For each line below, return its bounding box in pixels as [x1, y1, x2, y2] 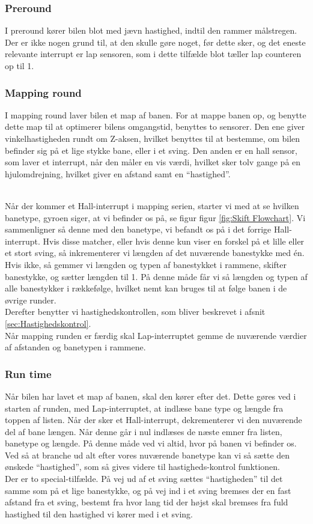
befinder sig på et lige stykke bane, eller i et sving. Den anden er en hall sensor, [5, 144, 297, 156]
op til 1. [5, 59, 34, 72]
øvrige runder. [5, 293, 56, 306]
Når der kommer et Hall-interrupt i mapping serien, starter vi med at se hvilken [5, 199, 299, 212]
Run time [5, 366, 52, 381]
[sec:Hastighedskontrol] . [5, 317, 91, 329]
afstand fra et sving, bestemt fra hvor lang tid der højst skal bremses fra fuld [5, 496, 288, 508]
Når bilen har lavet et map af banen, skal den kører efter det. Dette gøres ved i [5, 389, 296, 402]
